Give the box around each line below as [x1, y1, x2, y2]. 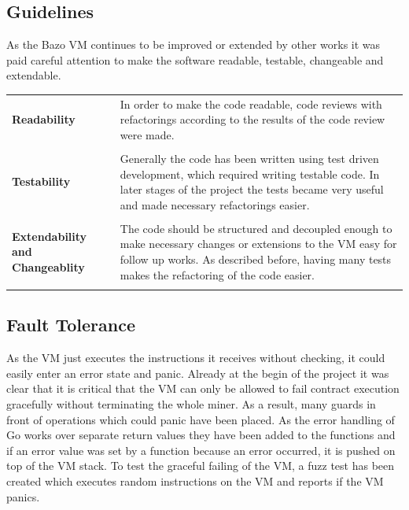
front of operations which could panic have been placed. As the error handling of [6, 411, 395, 427]
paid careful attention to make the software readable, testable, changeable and [6, 51, 384, 68]
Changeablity [12, 258, 85, 275]
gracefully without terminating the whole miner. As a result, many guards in [6, 396, 376, 412]
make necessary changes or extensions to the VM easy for [120, 235, 397, 252]
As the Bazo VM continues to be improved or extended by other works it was [6, 36, 381, 53]
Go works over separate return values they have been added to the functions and [6, 427, 396, 443]
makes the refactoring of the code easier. [120, 266, 315, 283]
